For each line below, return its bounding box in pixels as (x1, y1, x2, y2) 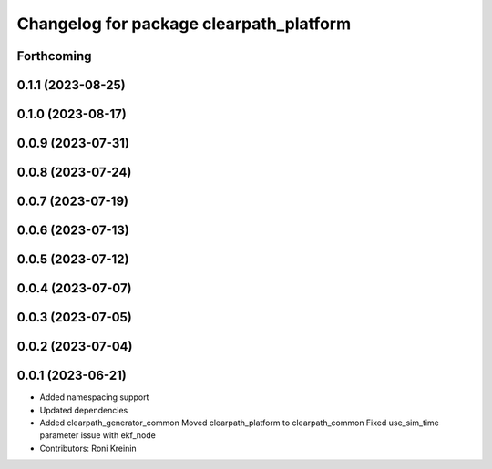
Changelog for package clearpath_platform (16, 14, 351, 34)
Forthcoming (16, 48, 92, 64)
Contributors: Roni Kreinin (39, 443, 137, 454)
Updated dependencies (39, 404, 128, 415)
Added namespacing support (39, 392, 149, 403)
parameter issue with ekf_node (39, 430, 157, 441)
